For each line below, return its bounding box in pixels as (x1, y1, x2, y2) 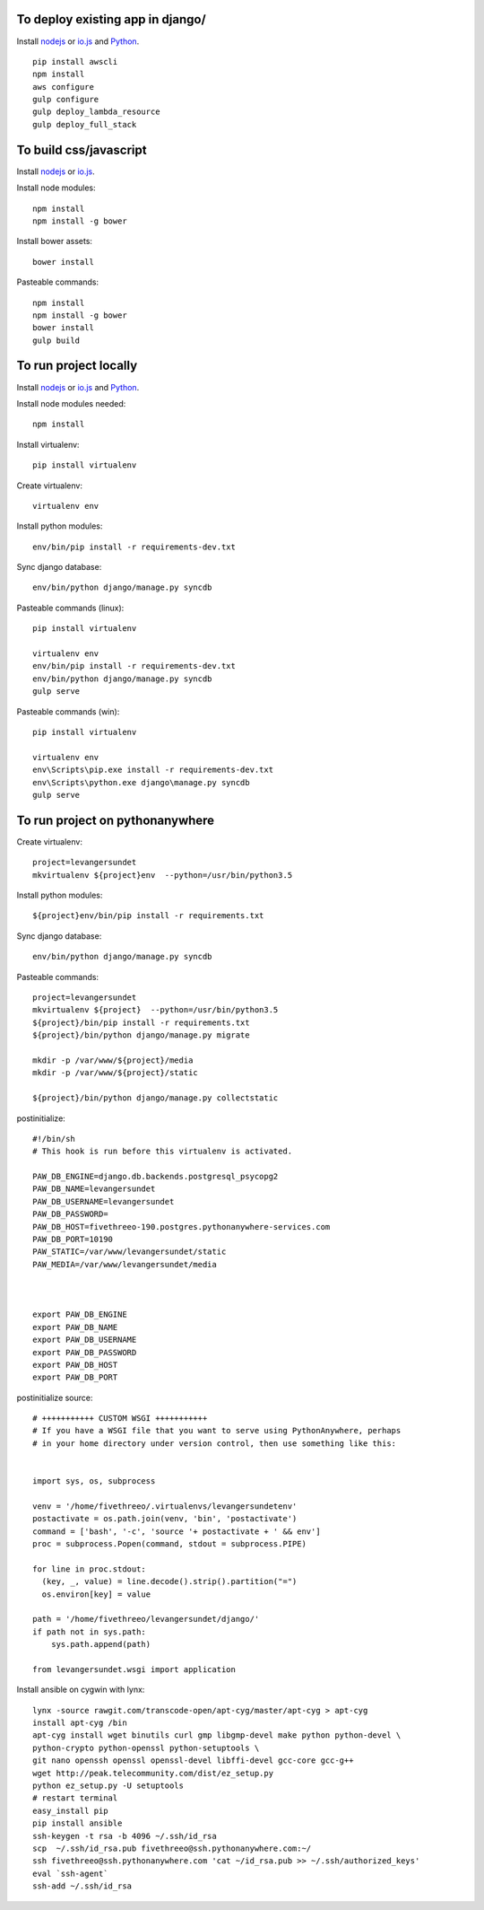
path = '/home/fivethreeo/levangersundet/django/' (32, 1614, 260, 1625)
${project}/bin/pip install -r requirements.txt (32, 1017, 250, 1028)
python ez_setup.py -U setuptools (32, 1781, 184, 1791)
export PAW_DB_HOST (32, 1360, 118, 1370)
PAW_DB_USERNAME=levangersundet (32, 1196, 175, 1206)
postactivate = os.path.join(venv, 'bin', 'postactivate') (32, 1513, 298, 1524)
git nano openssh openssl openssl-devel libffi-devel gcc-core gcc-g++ (32, 1756, 354, 1765)
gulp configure (32, 94, 99, 105)
